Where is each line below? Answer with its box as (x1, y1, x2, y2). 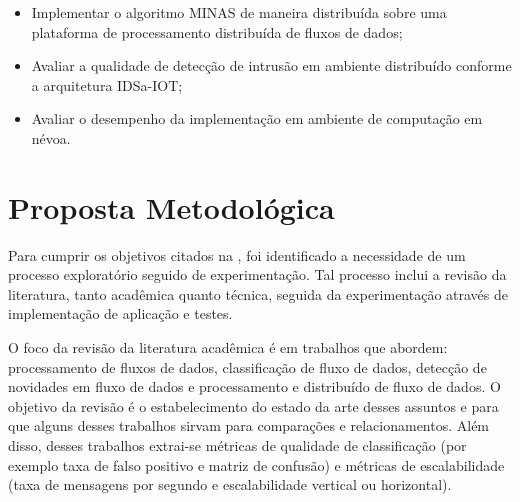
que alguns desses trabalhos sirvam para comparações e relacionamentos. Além (8, 415, 490, 436)
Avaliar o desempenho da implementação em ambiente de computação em (31, 108, 483, 129)
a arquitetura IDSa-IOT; (31, 74, 183, 95)
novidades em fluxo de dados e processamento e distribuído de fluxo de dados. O (8, 376, 501, 397)
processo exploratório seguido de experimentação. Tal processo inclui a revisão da (8, 264, 507, 285)
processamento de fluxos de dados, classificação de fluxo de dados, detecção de (8, 356, 487, 377)
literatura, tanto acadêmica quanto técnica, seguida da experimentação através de (8, 283, 509, 304)
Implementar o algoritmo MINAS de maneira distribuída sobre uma (31, 2, 447, 22)
